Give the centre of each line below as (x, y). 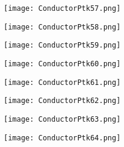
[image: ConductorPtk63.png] (62, 119)
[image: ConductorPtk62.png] (62, 101)
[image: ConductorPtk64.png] (62, 138)
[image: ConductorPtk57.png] (62, 8)
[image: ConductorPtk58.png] (62, 27)
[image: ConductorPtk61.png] (62, 82)
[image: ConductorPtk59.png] (62, 45)
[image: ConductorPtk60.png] (62, 64)
